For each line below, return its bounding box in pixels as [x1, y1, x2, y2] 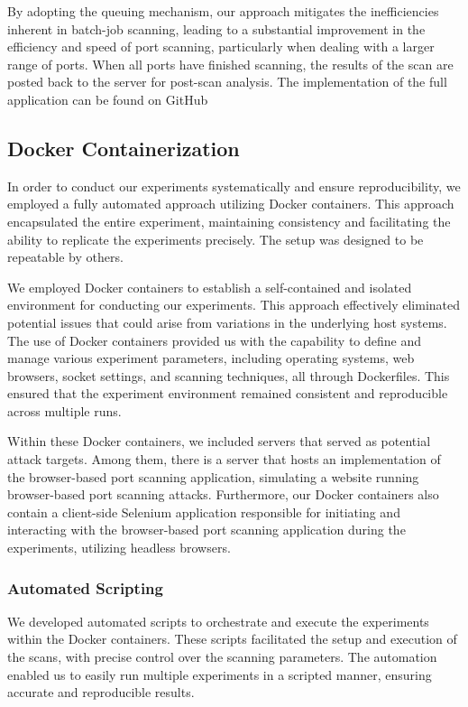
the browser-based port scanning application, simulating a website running [7, 467, 419, 486]
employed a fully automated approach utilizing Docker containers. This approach [7, 194, 454, 213]
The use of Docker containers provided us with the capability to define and [7, 330, 422, 349]
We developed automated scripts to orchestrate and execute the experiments [7, 611, 429, 630]
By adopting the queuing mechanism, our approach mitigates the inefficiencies [7, 2, 439, 20]
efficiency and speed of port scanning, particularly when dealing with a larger [7, 37, 435, 56]
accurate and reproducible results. [7, 683, 195, 702]
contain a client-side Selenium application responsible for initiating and [7, 502, 400, 521]
